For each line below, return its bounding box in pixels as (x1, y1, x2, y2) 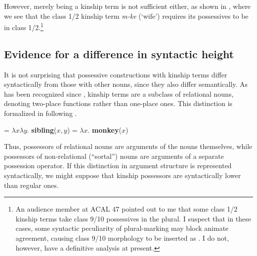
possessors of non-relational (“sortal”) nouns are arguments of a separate (4, 150, 224, 161)
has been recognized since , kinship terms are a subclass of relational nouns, (4, 88, 234, 99)
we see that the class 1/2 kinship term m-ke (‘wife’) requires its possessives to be (4, 10, 249, 21)
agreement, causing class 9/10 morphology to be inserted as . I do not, (15, 232, 229, 243)
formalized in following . (4, 108, 77, 118)
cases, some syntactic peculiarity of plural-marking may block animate (15, 223, 229, 233)
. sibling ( (27, 124, 57, 135)
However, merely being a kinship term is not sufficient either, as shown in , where (4, 1, 251, 11)
